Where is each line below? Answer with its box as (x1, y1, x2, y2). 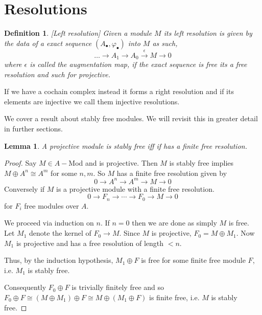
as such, (152, 37, 178, 48)
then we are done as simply (132, 217, 217, 228)
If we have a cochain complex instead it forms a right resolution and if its (4, 86, 234, 97)
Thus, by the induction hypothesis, (4, 255, 113, 265)
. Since (119, 228, 140, 238)
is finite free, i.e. (149, 292, 200, 303)
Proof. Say (4, 157, 37, 168)
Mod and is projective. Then (68, 157, 158, 168)
